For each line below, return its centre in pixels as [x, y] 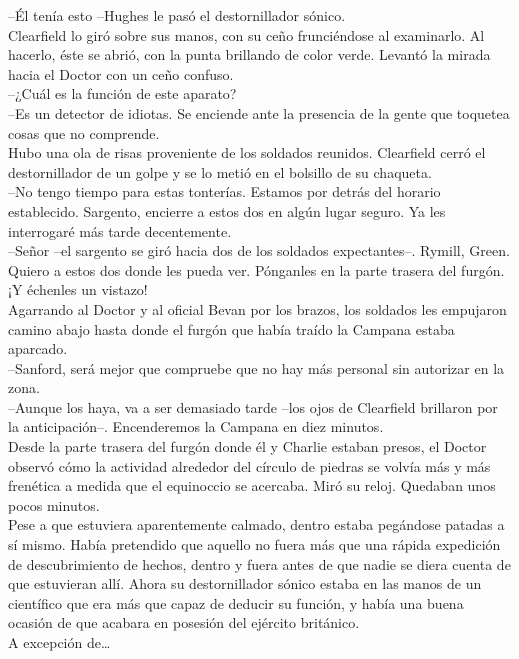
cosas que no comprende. [84, 132]
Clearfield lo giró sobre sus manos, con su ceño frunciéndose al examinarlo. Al [246, 34]
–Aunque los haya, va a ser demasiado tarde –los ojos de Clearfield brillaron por [253, 406]
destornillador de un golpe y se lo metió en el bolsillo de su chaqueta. [220, 171]
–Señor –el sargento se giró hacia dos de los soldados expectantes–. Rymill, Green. [259, 250]
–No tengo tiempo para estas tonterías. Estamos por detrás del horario [224, 191]
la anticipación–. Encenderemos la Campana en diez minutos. [196, 426]
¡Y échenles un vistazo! [78, 289]
